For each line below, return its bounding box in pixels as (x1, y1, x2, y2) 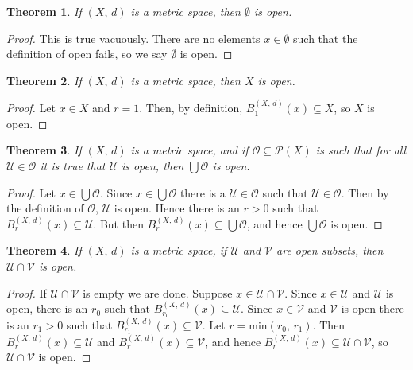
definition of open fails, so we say (6, 45, 168, 62)
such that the (293, 29, 358, 46)
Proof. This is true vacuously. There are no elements (6, 29, 261, 46)
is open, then (121, 157, 184, 173)
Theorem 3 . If (6, 142, 82, 158)
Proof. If (6, 284, 47, 301)
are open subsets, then (276, 242, 384, 259)
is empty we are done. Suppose (83, 284, 233, 301)
